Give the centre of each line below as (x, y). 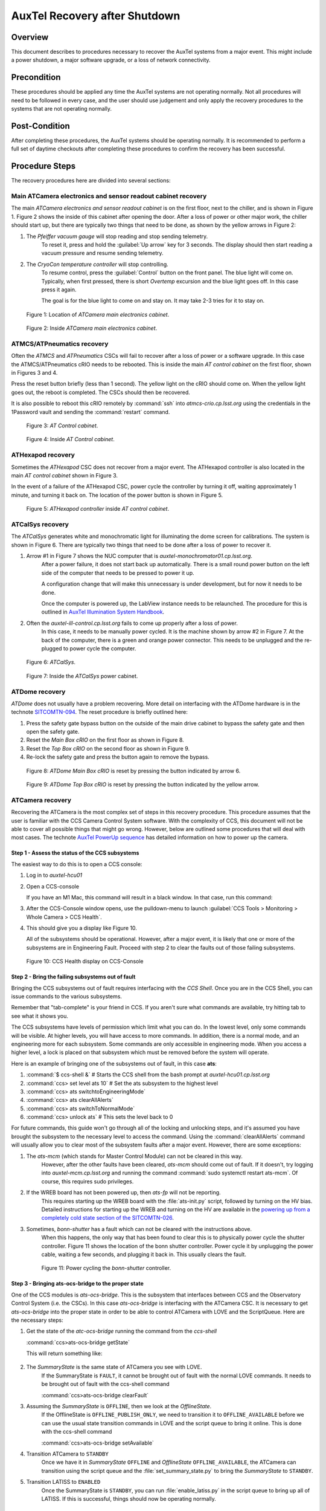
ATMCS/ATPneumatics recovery (60, 343)
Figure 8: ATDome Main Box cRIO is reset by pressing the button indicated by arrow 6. (133, 771)
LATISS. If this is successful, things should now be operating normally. (129, 1498)
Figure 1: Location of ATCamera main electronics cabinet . (98, 314)
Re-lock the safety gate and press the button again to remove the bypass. (118, 757)
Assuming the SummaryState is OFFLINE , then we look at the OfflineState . (119, 1406)
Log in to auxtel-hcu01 (54, 875)
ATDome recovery (38, 691)
